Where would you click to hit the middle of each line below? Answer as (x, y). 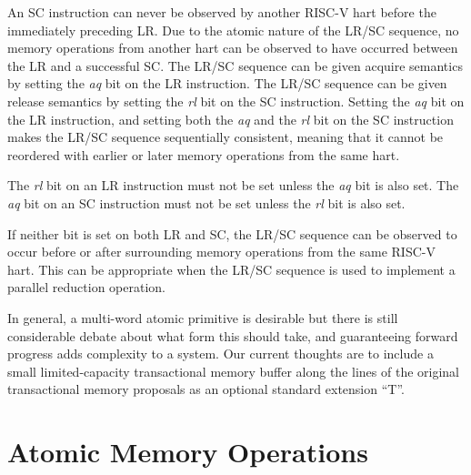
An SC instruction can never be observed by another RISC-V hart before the (222, 12)
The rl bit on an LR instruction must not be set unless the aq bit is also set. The (233, 185)
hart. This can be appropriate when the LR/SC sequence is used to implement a (231, 269)
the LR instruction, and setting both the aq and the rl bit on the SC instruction (230, 119)
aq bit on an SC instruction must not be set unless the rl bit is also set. (206, 202)
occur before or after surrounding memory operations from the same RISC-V (221, 252)
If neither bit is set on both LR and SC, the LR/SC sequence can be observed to (232, 233)
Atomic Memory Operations (188, 452)
